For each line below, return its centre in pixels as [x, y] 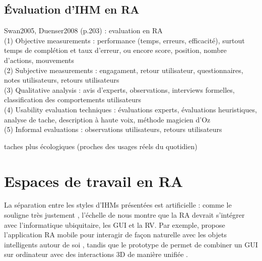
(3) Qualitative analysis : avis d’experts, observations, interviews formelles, [119, 89]
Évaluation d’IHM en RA [72, 9]
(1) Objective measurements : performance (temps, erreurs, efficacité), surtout [124, 40]
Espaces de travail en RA [94, 181]
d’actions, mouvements [39, 60]
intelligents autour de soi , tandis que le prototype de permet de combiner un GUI [131, 244]
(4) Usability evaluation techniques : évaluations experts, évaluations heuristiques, [130, 109]
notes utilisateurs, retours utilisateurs [62, 80]
